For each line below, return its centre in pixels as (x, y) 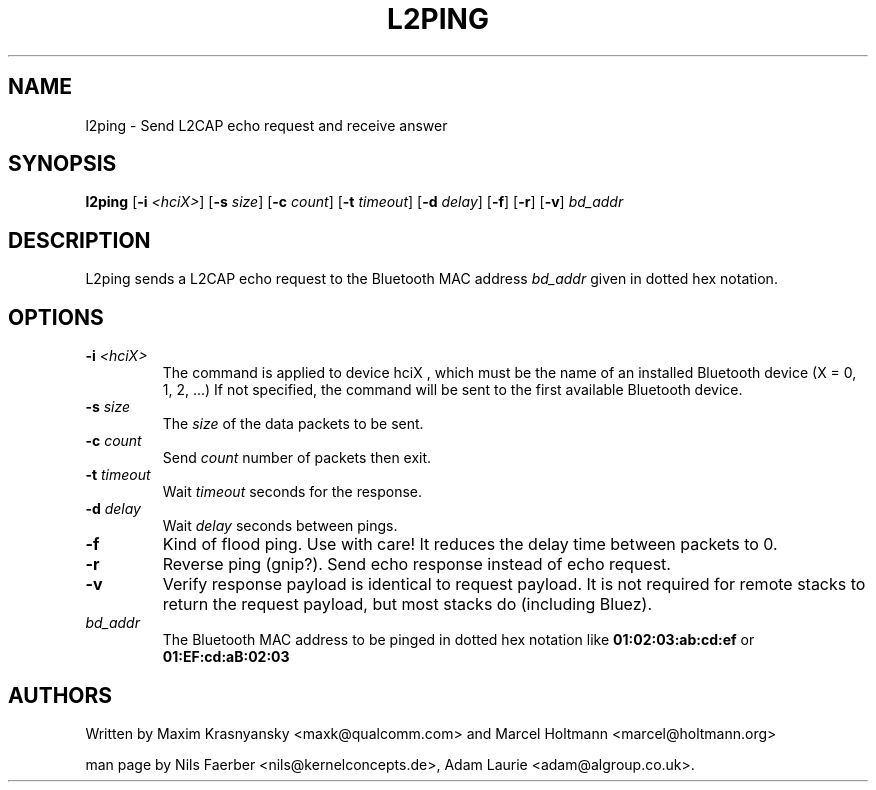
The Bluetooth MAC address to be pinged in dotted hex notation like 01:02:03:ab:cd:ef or (458, 640)
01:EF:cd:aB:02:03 (226, 657)
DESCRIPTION (79, 240)
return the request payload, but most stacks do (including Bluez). (407, 604)
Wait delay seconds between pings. (280, 526)
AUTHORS (60, 695)
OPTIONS (56, 317)
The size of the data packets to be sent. (293, 424)
